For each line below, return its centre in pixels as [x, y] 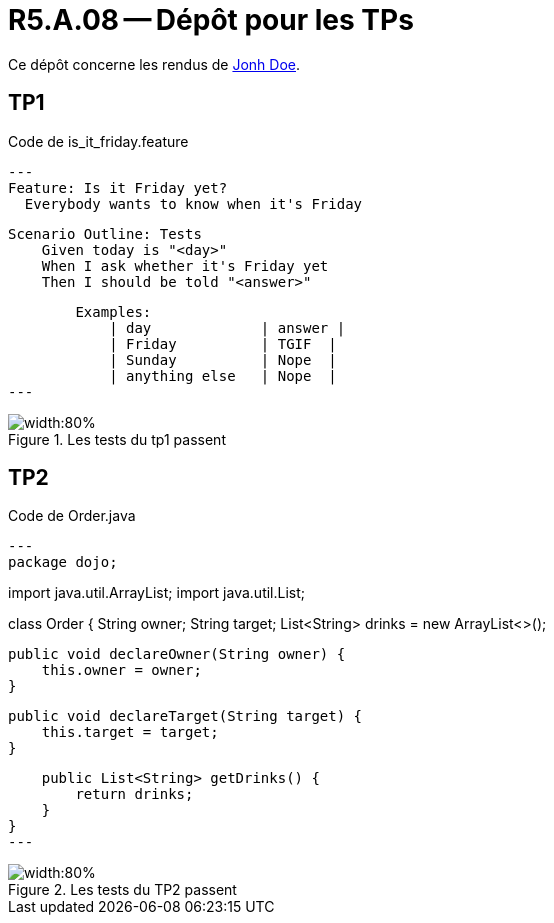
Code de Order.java [72, 516]
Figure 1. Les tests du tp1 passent [117, 439]
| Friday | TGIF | [223, 343]
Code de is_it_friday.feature [98, 141]
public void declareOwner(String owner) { [177, 654]
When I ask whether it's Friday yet [185, 265]
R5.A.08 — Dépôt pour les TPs [211, 20]
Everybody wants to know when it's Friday [193, 203]
